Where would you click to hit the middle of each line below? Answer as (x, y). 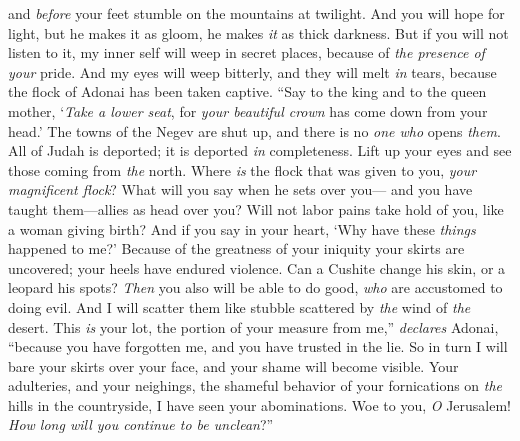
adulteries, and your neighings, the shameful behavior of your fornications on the (255, 385)
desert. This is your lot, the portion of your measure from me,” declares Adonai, (253, 326)
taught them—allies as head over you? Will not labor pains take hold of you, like (256, 208)
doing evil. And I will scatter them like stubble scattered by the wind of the (239, 306)
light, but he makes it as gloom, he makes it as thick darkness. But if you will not (258, 32)
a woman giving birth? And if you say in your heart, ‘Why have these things (242, 228)
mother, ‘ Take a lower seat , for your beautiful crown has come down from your (248, 110)
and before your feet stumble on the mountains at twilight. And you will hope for (256, 13)
